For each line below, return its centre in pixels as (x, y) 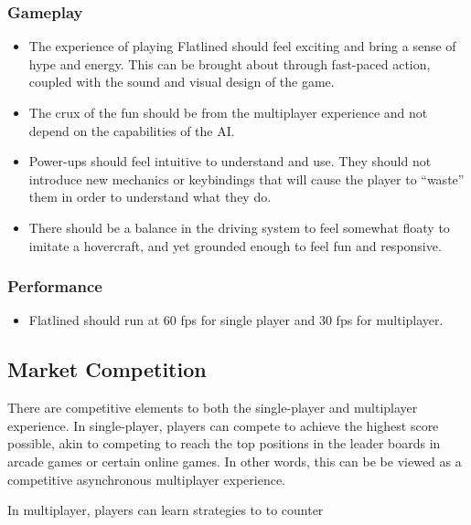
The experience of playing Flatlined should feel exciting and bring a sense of (242, 46)
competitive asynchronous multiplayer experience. (146, 479)
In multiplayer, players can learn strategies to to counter (166, 510)
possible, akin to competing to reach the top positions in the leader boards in (224, 443)
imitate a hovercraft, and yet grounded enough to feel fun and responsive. (235, 245)
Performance (55, 286)
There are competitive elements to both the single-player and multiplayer (213, 408)
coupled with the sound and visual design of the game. (182, 82)
